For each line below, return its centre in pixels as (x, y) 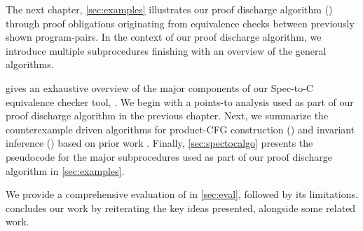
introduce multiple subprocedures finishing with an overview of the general (166, 50)
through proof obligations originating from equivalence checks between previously (180, 23)
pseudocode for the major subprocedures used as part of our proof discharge (169, 156)
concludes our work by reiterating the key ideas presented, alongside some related (181, 207)
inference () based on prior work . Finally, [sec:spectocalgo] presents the (159, 143)
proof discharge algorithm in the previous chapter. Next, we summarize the (167, 115)
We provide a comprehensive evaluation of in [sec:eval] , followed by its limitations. (182, 194)
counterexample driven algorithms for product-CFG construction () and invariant (180, 129)
